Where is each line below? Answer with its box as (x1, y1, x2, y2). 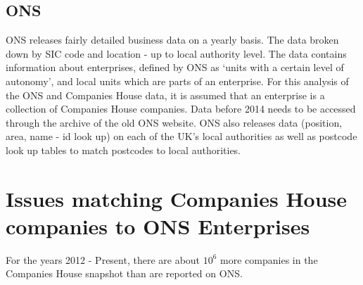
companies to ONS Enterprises (6, 211, 310, 240)
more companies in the (220, 252, 318, 267)
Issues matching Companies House (6, 184, 348, 213)
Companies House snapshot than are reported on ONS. (6, 266, 243, 281)
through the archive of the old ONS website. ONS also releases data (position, (6, 115, 343, 129)
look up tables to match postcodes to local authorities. (6, 142, 241, 157)
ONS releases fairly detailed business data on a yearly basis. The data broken (6, 32, 339, 47)
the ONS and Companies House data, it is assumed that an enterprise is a (6, 87, 325, 102)
